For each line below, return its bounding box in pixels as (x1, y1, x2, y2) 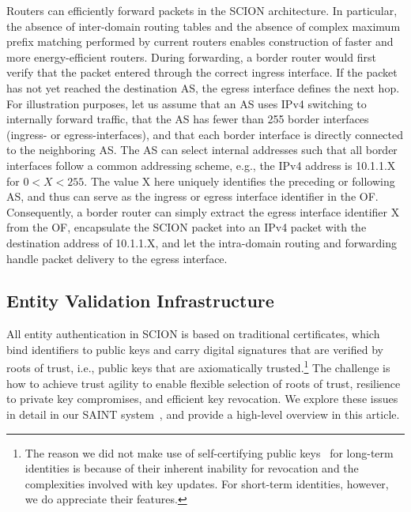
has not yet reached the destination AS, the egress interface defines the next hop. (6, 79, 400, 96)
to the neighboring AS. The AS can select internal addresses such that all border (6, 141, 398, 158)
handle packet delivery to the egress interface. (6, 250, 228, 266)
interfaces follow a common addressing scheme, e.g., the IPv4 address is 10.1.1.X (6, 156, 396, 173)
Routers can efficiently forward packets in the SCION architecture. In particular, (6, 2, 398, 18)
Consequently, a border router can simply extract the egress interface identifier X (6, 203, 400, 220)
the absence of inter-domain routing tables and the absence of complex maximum (6, 17, 401, 34)
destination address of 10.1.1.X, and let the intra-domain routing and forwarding (6, 234, 398, 250)
